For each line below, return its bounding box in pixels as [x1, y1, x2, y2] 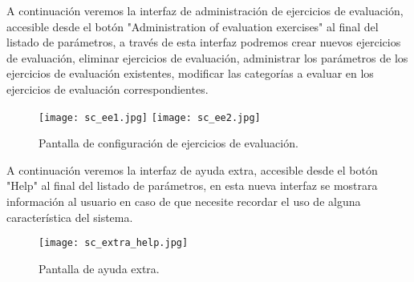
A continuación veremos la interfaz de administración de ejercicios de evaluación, [6, 2, 404, 18]
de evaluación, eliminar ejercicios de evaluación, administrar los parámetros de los [6, 49, 408, 66]
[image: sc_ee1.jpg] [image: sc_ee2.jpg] [39, 111, 261, 123]
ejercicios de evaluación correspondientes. [6, 80, 209, 97]
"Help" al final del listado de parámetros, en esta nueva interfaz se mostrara [6, 177, 378, 194]
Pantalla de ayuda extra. [39, 260, 160, 276]
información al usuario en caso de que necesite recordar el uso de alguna [6, 193, 361, 209]
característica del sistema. [6, 208, 133, 225]
